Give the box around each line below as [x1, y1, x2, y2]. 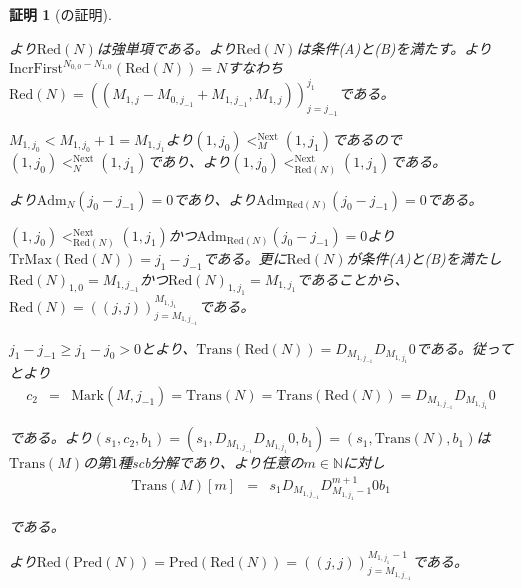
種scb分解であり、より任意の [117, 452, 304, 473]
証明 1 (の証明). [9, 4, 112, 24]
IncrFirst [9, 62, 64, 77]
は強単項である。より [96, 37, 237, 58]
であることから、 [296, 268, 409, 289]
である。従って [415, 337, 513, 358]
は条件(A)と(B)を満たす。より [296, 37, 492, 58]
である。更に [202, 247, 287, 268]
